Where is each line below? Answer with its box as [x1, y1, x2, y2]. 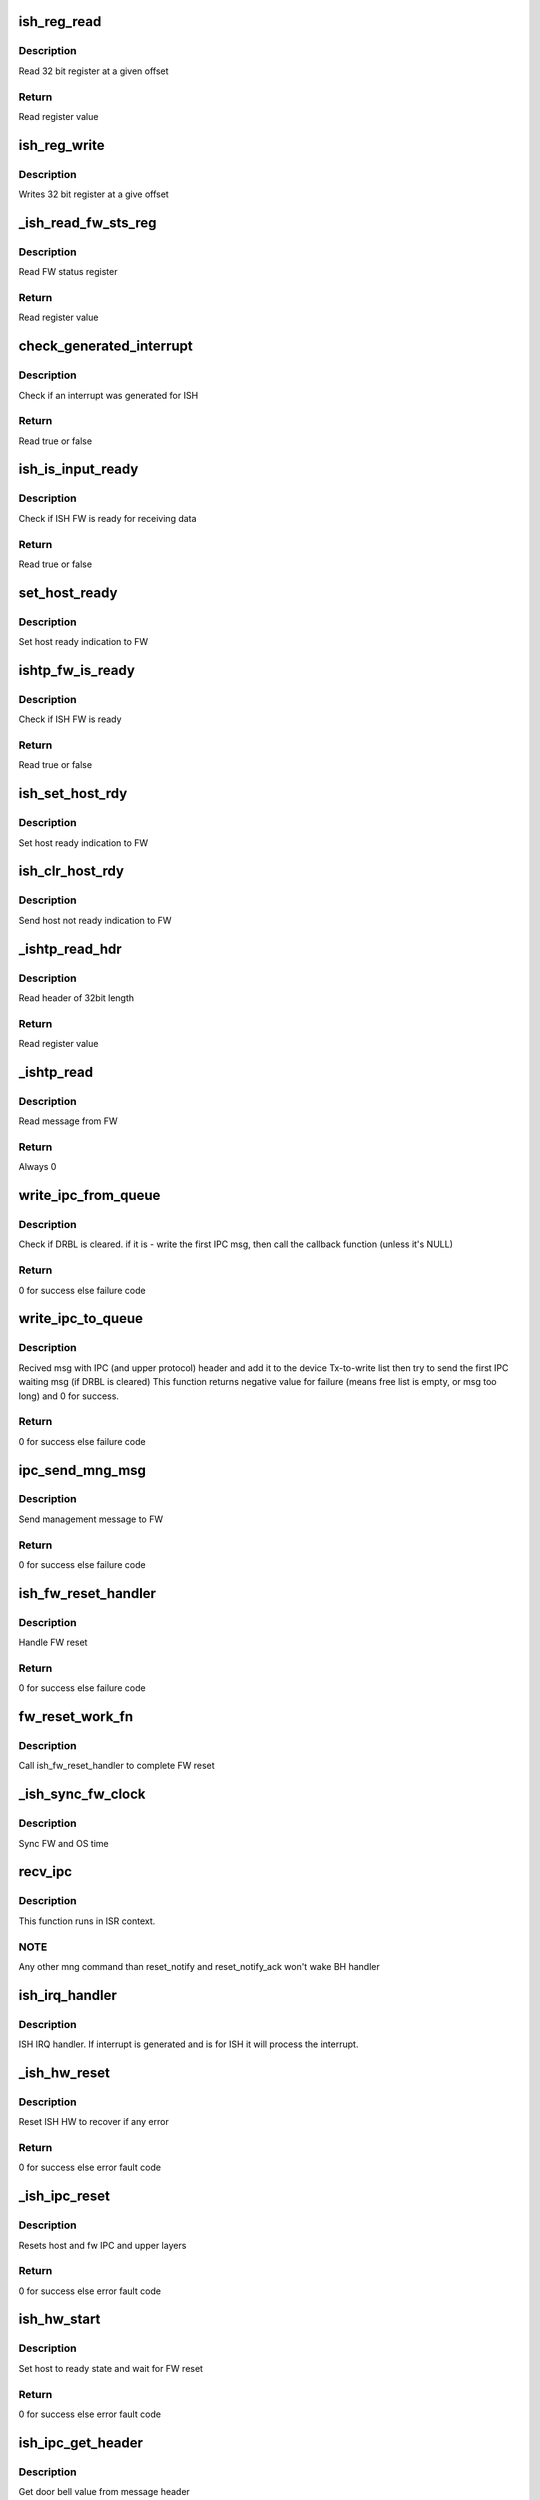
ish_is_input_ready [18, 461, 139, 478]
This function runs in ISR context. [18, 1915, 156, 1927]
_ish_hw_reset [18, 2064, 110, 2081]
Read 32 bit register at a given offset [18, 65, 169, 77]
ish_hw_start [18, 2311, 101, 2328]
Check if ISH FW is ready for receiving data [18, 512, 197, 524]
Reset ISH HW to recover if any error [18, 2116, 169, 2128]
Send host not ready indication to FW [18, 914, 172, 926]
